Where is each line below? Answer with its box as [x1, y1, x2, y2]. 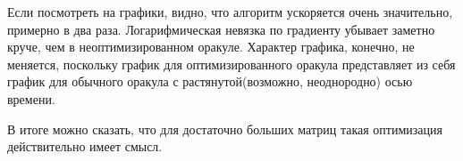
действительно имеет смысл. [7, 137, 163, 156]
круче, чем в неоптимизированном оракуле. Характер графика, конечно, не [7, 37, 415, 56]
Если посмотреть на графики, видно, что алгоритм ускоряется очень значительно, [7, 3, 453, 20]
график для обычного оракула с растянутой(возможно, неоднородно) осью [7, 72, 413, 91]
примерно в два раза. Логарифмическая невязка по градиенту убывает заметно [7, 20, 435, 38]
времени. [7, 89, 55, 108]
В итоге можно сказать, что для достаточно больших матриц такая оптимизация [7, 119, 442, 138]
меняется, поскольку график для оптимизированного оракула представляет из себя [7, 54, 456, 73]
